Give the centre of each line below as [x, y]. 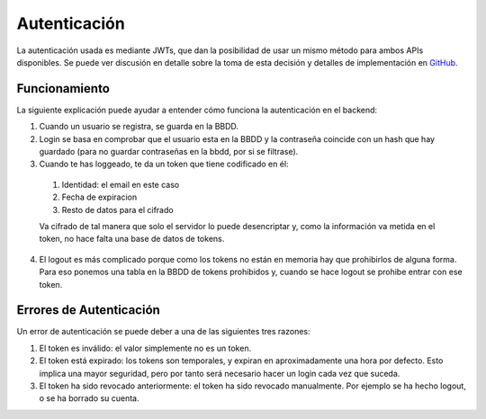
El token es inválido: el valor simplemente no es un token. [145, 348]
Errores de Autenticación [89, 310]
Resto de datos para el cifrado [118, 209]
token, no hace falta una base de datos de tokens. [132, 239]
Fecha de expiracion [99, 197]
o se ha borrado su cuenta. [89, 398]
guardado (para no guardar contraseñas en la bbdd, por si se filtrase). [169, 152]
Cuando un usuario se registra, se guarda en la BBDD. [139, 127]
